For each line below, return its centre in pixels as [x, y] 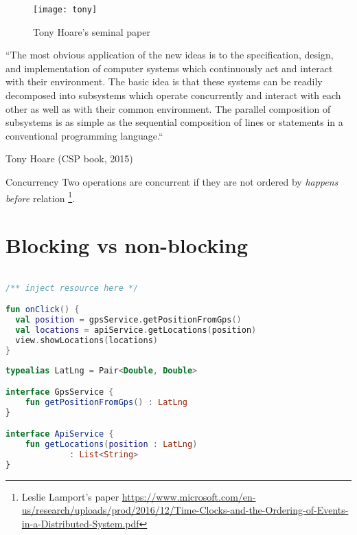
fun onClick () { [43, 310]
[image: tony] [65, 10]
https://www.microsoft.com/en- [189, 496]
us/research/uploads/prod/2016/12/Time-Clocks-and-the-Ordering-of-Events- [185, 510]
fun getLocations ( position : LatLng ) [111, 445]
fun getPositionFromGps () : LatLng [106, 402]
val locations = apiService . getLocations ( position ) [136, 330]
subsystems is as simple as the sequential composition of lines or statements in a [174, 122]
